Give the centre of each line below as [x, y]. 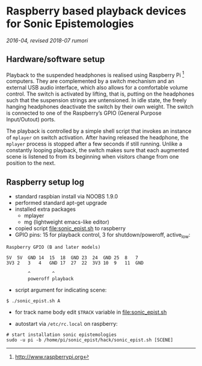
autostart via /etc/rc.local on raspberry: [66, 324]
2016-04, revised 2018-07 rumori [47, 40]
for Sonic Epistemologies [70, 24]
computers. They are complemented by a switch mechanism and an [90, 81]
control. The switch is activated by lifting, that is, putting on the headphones [100, 94]
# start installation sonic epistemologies [62, 335]
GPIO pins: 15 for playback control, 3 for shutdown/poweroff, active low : [103, 236]
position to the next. [31, 163]
